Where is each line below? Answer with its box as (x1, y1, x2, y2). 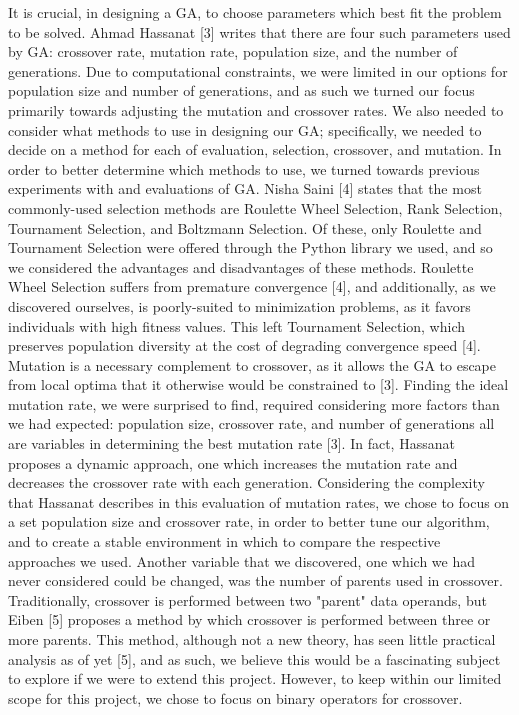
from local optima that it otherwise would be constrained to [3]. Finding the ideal (8, 374, 509, 395)
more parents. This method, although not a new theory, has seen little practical (8, 629, 496, 649)
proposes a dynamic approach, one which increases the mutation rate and (8, 452, 458, 473)
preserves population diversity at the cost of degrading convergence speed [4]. (8, 335, 481, 356)
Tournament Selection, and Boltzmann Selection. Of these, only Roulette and (8, 217, 482, 238)
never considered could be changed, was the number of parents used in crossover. (8, 570, 503, 591)
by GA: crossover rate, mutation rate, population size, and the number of (8, 41, 458, 62)
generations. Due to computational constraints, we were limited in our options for (8, 60, 508, 81)
